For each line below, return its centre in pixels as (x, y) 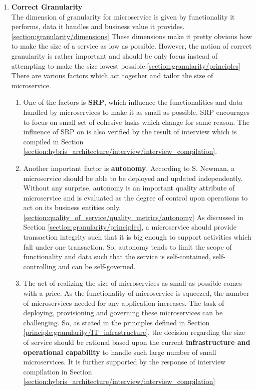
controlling (40, 266)
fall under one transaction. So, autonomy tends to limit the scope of (127, 246)
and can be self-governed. (97, 266)
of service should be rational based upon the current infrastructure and (137, 342)
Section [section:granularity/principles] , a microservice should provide (130, 227)
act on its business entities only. (72, 207)
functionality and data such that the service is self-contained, (117, 256)
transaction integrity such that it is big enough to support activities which (137, 237)
